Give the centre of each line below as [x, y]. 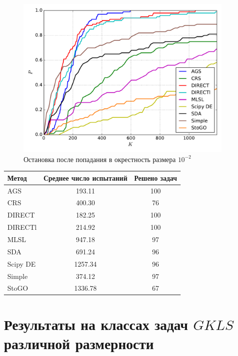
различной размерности [79, 343]
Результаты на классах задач [96, 324]
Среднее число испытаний [85, 178]
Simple [18, 276]
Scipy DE [22, 263]
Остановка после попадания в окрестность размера [100, 159]
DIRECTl [22, 227]
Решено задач [156, 178]
